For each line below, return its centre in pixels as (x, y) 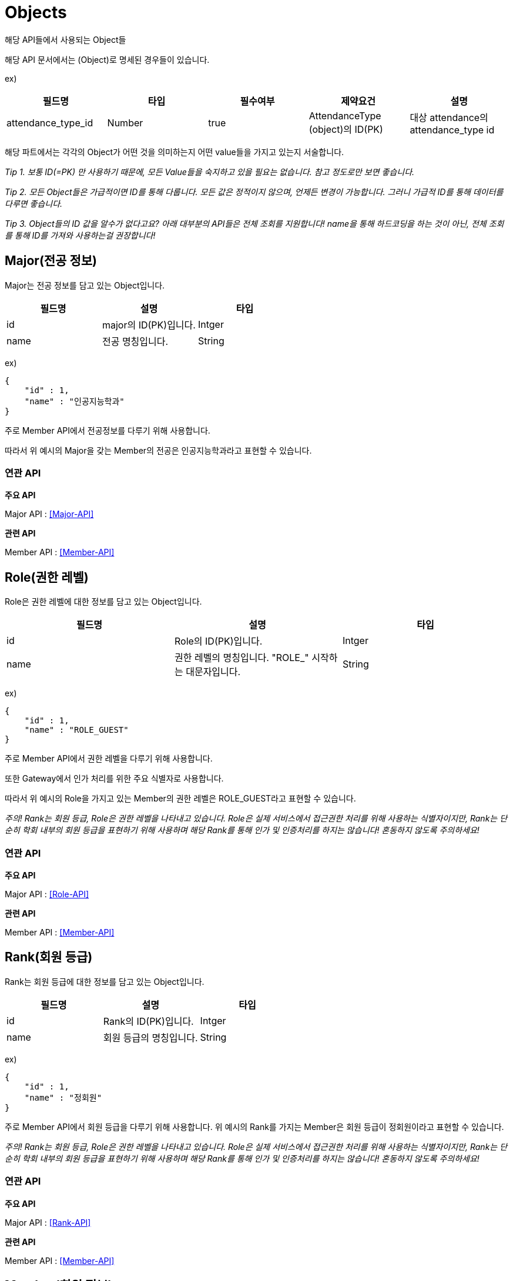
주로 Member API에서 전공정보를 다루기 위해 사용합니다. (108, 430)
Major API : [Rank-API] (48, 1222)
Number (125, 123)
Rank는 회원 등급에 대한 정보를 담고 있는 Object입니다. (105, 981)
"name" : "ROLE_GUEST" (76, 730)
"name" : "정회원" (63, 1097)
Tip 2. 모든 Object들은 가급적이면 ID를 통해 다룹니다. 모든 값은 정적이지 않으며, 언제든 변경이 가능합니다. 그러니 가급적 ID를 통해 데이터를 (254, 192)
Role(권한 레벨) (47, 577)
